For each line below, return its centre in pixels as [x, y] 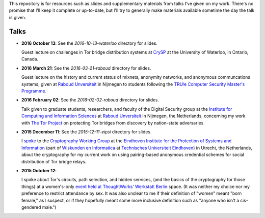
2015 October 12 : [39, 170]
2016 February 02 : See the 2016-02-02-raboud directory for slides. [90, 100]
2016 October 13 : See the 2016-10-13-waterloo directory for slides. [89, 43]
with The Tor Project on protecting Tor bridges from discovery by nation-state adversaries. [113, 123]
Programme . [34, 91]
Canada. [30, 59]
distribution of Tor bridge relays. [54, 161]
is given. [18, 17]
